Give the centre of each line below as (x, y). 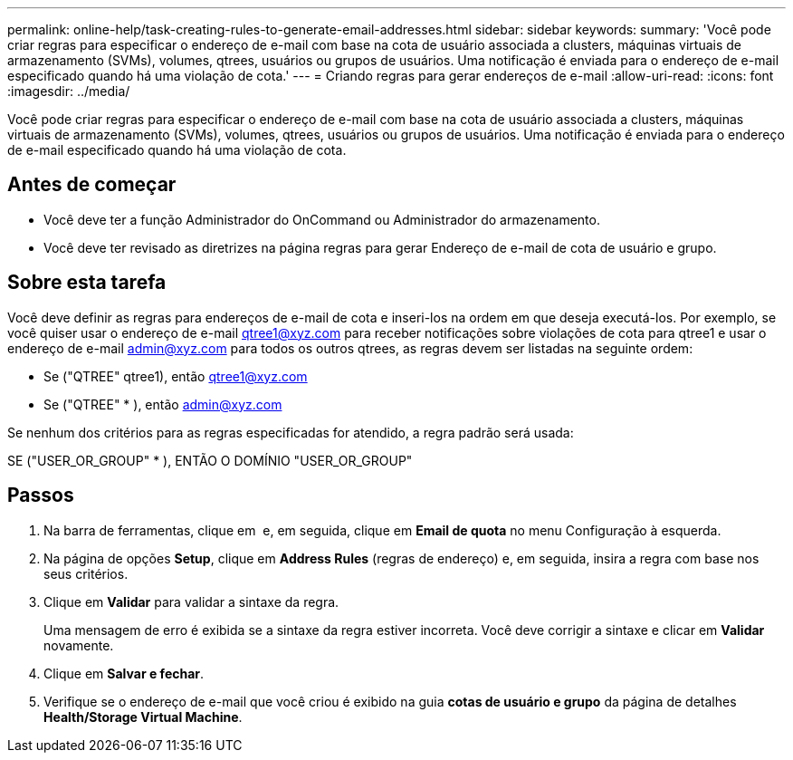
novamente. (79, 645)
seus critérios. (86, 573)
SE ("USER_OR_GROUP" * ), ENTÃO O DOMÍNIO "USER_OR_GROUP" (210, 460)
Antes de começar (92, 185)
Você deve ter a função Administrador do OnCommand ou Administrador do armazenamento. (322, 219)
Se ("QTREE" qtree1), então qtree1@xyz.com (176, 376)
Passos (41, 495)
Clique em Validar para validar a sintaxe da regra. (191, 601)
